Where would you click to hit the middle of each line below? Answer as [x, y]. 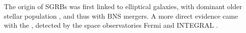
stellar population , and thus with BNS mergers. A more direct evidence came [121, 16]
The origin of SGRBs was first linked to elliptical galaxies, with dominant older [123, 6]
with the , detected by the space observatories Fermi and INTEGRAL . [111, 25]
